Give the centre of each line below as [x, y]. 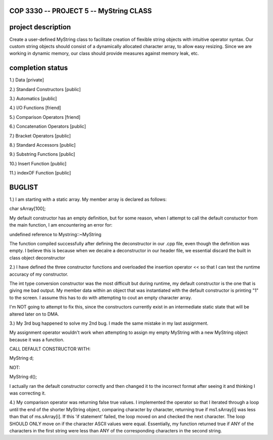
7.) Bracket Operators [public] [40, 136]
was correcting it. [28, 393]
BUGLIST [24, 187]
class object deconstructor [37, 257]
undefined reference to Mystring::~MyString [55, 234]
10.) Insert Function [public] [38, 163]
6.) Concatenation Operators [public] [48, 126]
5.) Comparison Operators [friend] [45, 117]
